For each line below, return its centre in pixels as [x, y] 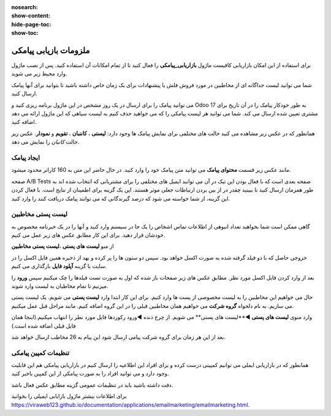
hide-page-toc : [31, 24]
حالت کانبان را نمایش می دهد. [45, 142]
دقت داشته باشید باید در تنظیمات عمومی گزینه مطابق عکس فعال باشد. [92, 385]
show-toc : [25, 33]
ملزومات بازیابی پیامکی [51, 50]
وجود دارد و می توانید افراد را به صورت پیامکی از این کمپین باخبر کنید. [90, 374]
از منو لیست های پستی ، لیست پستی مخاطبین [63, 246]
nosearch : [25, 7]
